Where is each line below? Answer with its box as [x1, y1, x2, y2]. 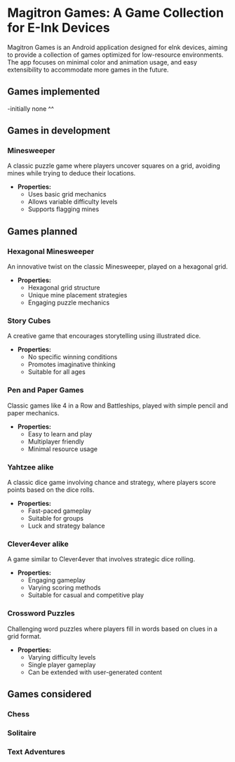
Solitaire [7, 728, 36, 737]
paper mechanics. [7, 408, 60, 417]
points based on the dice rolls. [7, 486, 95, 494]
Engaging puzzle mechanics [27, 298, 110, 307]
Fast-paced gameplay [27, 507, 92, 515]
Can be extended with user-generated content [27, 668, 163, 676]
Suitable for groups [27, 514, 84, 523]
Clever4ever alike [7, 539, 69, 549]
